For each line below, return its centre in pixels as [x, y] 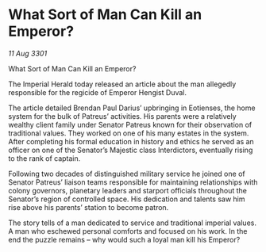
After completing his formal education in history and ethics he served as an [131, 141]
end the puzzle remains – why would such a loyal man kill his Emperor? [124, 239]
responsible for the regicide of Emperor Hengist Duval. [97, 92]
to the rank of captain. [44, 158]
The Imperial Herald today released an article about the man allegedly [122, 84]
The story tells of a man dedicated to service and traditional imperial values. [132, 223]
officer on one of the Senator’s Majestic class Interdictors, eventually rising [131, 150]
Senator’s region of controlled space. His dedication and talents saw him [127, 199]
